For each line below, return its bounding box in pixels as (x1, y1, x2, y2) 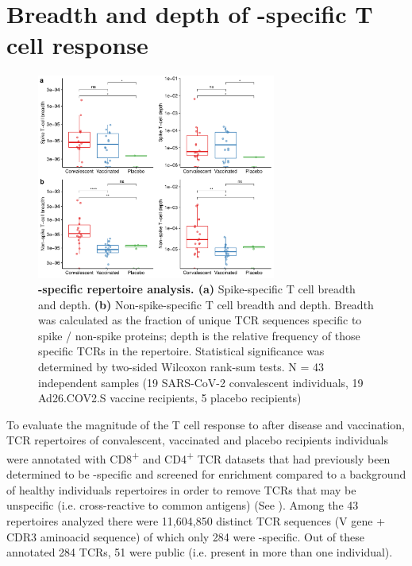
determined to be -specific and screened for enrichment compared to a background (6, 466, 406, 483)
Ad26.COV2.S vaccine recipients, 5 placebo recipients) (38, 390, 302, 406)
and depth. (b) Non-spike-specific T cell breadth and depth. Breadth (38, 296, 374, 312)
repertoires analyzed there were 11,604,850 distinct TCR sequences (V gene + (6, 513, 386, 529)
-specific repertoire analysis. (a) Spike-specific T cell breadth (38, 281, 356, 297)
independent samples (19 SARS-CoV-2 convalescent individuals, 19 (38, 374, 364, 390)
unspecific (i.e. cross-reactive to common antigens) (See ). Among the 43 (6, 497, 359, 514)
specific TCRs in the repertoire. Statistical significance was (38, 343, 325, 359)
